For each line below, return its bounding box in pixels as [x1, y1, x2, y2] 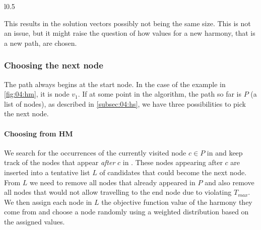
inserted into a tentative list [4, 167, 90, 177]
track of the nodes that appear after [4, 157, 115, 168]
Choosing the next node [4, 59, 103, 71]
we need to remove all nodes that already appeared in [30, 177, 195, 187]
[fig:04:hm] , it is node [4, 89, 70, 99]
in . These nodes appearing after [122, 157, 223, 168]
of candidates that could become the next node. [99, 167, 247, 177]
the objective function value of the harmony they [101, 196, 252, 207]
